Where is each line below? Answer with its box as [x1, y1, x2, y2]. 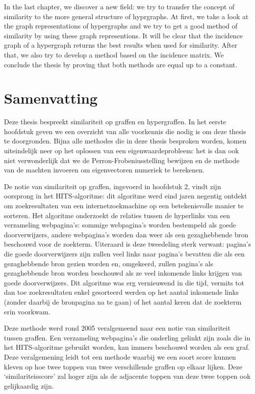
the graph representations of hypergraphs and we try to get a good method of [4, 21, 238, 31]
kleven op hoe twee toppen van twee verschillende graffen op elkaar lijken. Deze [4, 361, 243, 371]
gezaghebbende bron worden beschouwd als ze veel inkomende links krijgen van [4, 268, 242, 278]
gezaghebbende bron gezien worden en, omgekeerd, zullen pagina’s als [4, 258, 213, 268]
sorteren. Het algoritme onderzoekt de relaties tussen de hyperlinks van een [4, 210, 230, 220]
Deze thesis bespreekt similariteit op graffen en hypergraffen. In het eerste [4, 116, 227, 127]
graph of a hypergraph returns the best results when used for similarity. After [4, 40, 237, 50]
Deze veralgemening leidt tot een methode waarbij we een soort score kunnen [4, 351, 236, 362]
